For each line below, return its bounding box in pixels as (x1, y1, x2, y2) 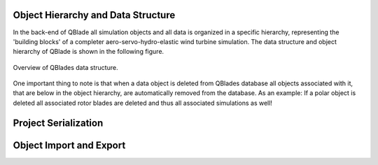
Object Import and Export (13, 139, 126, 151)
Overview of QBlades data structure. (13, 63, 118, 71)
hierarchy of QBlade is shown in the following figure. (13, 48, 164, 56)
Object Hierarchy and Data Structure (13, 9, 176, 21)
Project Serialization (13, 117, 104, 129)
